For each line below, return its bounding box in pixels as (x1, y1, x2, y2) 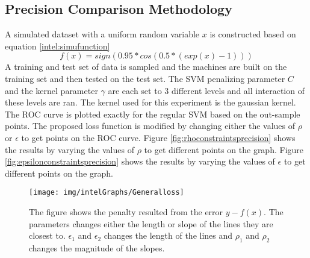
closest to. (29, 229, 66, 242)
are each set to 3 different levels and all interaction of (108, 84, 305, 96)
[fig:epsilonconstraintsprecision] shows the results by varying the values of (5, 155, 275, 168)
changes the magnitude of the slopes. (29, 241, 165, 254)
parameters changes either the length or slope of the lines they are (29, 217, 273, 230)
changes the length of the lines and (104, 229, 233, 242)
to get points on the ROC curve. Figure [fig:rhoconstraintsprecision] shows (21, 131, 296, 143)
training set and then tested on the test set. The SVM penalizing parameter (5, 72, 285, 84)
